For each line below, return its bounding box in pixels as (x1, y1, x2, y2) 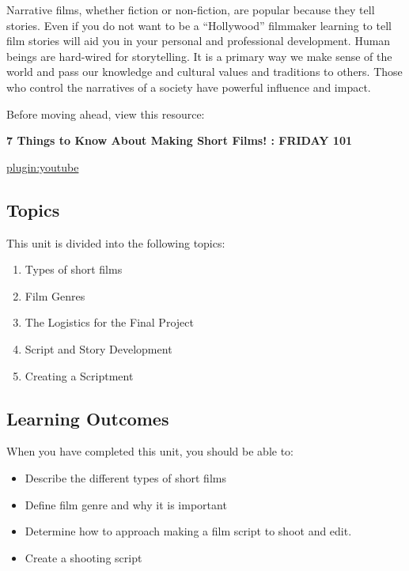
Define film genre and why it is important (25, 496, 227, 512)
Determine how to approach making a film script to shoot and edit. (25, 523, 352, 539)
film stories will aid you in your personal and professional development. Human (6, 32, 391, 49)
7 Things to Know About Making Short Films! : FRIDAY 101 (6, 132, 353, 149)
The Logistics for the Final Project (25, 314, 194, 331)
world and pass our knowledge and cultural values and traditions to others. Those (6, 63, 403, 80)
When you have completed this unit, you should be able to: (6, 443, 294, 459)
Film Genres (25, 287, 85, 304)
